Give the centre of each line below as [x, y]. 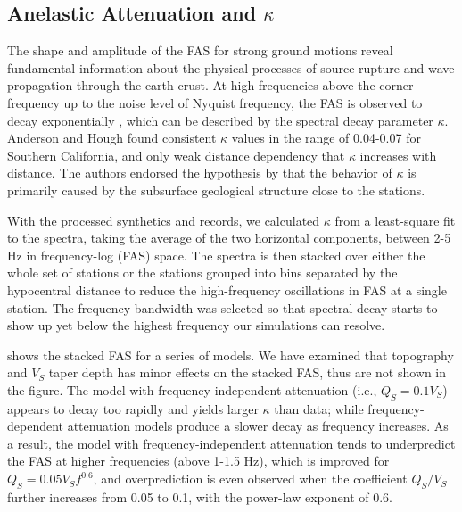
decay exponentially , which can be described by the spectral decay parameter [220, 120]
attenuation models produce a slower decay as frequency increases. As [258, 426]
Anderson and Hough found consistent [112, 138]
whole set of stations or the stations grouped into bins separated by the [202, 273]
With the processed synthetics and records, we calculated [164, 220]
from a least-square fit [395, 220]
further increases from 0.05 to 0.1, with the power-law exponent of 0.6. [200, 496]
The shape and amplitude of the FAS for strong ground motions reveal [200, 50]
